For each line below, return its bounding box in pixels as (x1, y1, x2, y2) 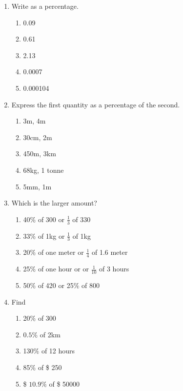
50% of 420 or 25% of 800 (23, 280, 100, 290)
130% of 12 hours (23, 346, 75, 356)
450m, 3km (23, 148, 56, 159)
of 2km (40, 329, 61, 339)
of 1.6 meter (91, 247, 128, 257)
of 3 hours (99, 264, 129, 274)
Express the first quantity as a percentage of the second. (11, 99, 180, 109)
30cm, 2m (23, 132, 52, 142)
